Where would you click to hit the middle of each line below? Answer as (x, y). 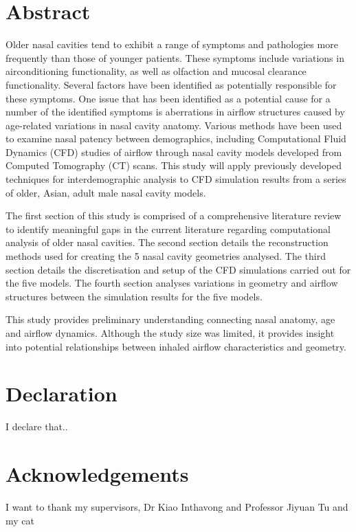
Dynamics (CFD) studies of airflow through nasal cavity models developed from (174, 152)
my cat (20, 520)
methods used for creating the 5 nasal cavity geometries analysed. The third (166, 256)
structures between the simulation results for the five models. (134, 296)
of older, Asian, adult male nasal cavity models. (106, 192)
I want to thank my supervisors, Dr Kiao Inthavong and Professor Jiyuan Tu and (177, 507)
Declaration (62, 394)
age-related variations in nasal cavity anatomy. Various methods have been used (174, 125)
